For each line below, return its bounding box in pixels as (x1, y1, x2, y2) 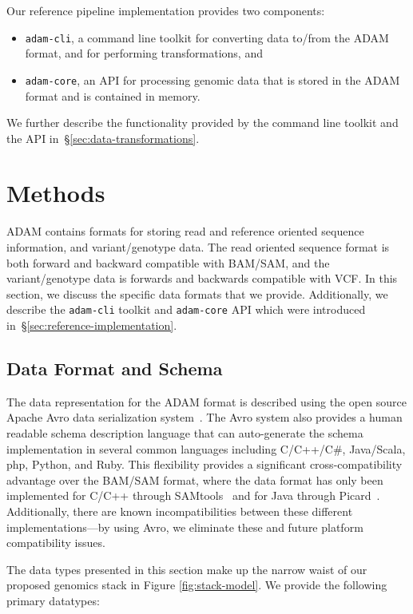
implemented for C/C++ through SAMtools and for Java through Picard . (6, 487, 380, 504)
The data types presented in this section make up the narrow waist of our (6, 561, 367, 577)
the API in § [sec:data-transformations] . (6, 129, 200, 146)
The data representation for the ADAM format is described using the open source (6, 393, 407, 410)
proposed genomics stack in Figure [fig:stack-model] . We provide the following (6, 576, 387, 593)
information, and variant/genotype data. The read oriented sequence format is (6, 239, 390, 255)
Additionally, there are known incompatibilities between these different (6, 502, 353, 519)
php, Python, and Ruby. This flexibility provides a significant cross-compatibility (6, 456, 403, 473)
